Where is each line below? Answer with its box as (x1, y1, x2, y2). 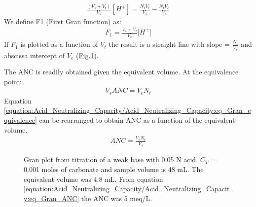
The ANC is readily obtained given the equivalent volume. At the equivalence (4, 67, 239, 77)
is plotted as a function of (20, 39, 98, 49)
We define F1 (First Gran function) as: (4, 16, 121, 26)
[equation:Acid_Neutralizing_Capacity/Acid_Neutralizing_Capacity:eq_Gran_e (4, 105, 251, 115)
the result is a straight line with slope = (109, 39, 230, 49)
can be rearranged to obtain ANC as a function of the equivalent (39, 115, 235, 125)
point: (4, 76, 22, 86)
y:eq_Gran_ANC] (24, 193, 79, 203)
